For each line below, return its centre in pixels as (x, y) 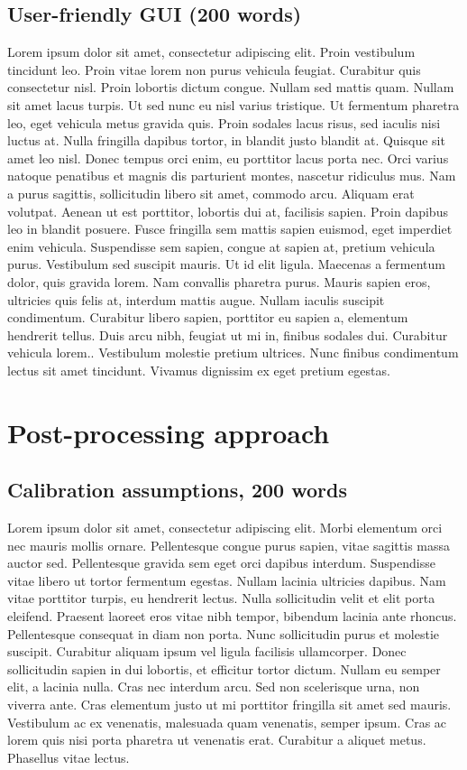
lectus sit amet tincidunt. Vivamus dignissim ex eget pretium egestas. (199, 370)
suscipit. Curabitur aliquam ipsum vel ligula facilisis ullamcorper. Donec (207, 651)
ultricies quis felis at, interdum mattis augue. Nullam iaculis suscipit (196, 299)
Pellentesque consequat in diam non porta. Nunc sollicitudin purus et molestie (224, 633)
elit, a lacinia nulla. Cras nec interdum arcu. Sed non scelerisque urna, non (214, 687)
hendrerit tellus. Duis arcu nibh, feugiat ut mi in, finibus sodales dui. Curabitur (228, 334)
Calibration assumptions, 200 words (177, 490)
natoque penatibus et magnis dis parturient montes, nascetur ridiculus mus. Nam (232, 176)
